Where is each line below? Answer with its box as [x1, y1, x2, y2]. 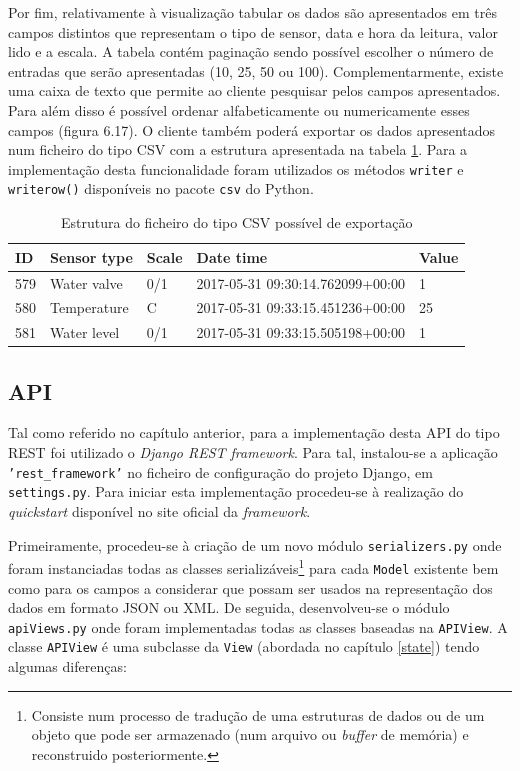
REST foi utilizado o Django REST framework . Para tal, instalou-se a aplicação [8, 442, 498, 463]
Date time [196, 246, 268, 267]
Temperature [50, 297, 129, 318]
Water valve [50, 272, 123, 293]
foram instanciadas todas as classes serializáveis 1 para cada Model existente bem [8, 555, 499, 578]
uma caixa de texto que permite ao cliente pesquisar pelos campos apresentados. [8, 80, 501, 101]
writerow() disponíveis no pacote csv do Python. [8, 178, 314, 199]
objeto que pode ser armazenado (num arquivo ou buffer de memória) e [31, 724, 469, 745]
